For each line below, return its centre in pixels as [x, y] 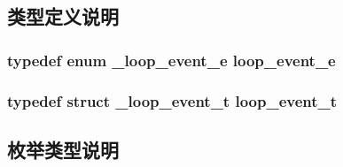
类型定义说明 [63, 16]
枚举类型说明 [63, 149]
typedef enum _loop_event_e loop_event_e [171, 60]
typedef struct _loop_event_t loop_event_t [172, 100]
